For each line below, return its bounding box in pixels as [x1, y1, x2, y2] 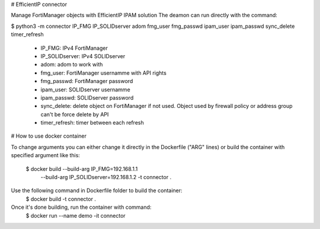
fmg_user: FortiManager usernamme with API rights [40, 69, 167, 77]
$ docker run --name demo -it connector [25, 212, 126, 219]
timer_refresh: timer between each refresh [40, 119, 145, 126]
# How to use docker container [11, 132, 87, 139]
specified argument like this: [11, 152, 80, 159]
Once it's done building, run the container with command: [11, 203, 152, 211]
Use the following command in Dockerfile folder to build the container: [11, 187, 183, 194]
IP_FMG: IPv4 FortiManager [40, 44, 108, 52]
